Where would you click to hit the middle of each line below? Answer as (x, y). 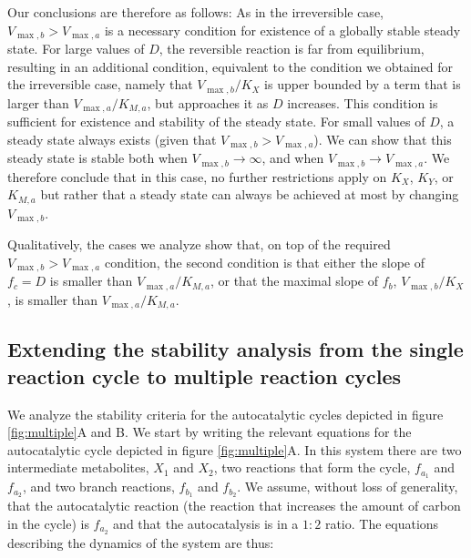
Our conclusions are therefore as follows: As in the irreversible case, (195, 12)
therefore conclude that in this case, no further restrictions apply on (197, 176)
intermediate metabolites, (78, 467)
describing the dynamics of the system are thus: (141, 542)
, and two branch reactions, (98, 487)
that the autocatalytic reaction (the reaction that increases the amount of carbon (234, 506)
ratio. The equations (382, 523)
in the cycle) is (48, 523)
